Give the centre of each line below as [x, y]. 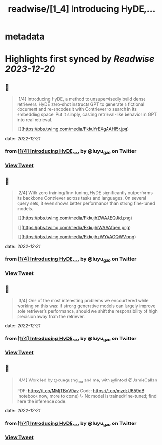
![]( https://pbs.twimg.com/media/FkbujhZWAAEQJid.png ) [75, 218]
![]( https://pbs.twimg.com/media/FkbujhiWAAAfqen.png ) [74, 228]
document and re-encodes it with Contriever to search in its [77, 109]
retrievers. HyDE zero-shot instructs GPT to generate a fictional [81, 104]
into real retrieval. [35, 120]
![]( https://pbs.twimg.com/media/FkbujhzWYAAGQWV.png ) [76, 237]
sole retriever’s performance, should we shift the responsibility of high [87, 311]
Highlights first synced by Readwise [80, 59]
